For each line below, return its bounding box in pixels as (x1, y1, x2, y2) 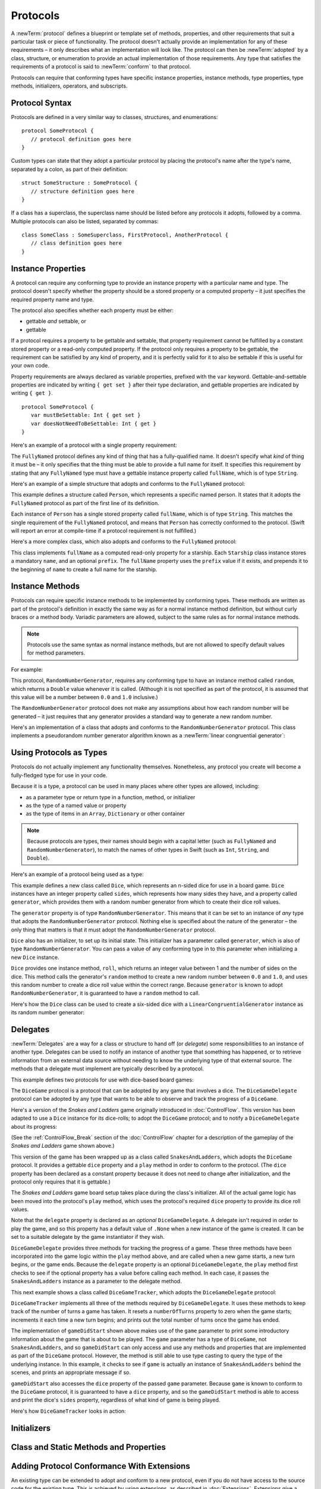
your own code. (11, 362, 50, 369)
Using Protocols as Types (11, 747, 108, 758)
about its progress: (11, 1123, 58, 1130)
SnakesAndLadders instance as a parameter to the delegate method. (11, 1278, 182, 1285)
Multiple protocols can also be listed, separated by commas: (11, 217, 159, 225)
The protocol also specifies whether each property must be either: (11, 307, 174, 314)
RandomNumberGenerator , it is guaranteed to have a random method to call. (11, 989, 200, 997)
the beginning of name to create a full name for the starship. (11, 566, 158, 573)
